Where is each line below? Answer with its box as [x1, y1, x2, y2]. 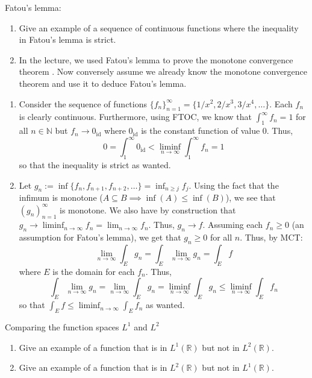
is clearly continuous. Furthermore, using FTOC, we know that [19, 110, 252, 123]
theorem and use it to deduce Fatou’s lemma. [19, 77, 187, 89]
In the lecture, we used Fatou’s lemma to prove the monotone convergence [19, 53, 293, 66]
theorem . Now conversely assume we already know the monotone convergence [19, 65, 308, 78]
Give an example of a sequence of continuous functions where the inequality [19, 21, 299, 34]
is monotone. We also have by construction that [60, 203, 236, 216]
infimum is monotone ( [19, 191, 103, 204]
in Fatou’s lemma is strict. [19, 33, 116, 46]
